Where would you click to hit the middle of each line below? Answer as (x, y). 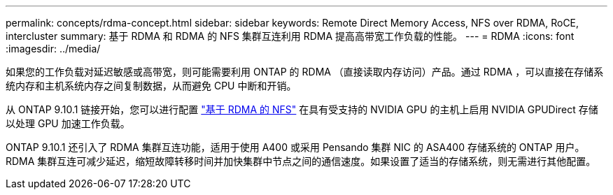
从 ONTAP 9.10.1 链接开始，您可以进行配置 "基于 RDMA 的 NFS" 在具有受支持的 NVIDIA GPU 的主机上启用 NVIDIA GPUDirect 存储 (302, 109)
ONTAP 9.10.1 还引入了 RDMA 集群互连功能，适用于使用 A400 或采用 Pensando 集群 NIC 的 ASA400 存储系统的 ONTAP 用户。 (295, 147)
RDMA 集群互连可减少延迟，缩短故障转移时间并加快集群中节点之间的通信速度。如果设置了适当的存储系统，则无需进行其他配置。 (301, 161)
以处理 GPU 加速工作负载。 (68, 123)
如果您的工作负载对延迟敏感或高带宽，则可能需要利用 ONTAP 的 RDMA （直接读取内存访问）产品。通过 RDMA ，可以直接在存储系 (305, 72)
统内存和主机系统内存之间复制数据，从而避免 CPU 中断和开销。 (151, 86)
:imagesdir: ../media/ (53, 49)
